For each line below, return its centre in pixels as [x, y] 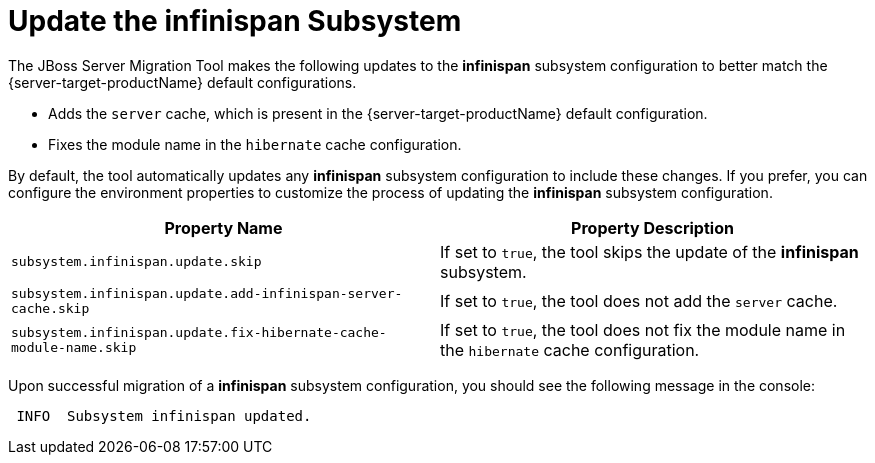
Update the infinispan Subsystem [235, 21]
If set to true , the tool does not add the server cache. [639, 300]
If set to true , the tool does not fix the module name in [643, 329]
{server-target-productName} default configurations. [182, 82]
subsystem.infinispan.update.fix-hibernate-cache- [199, 332]
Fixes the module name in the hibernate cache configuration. [255, 144]
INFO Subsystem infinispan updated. [164, 415]
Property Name [223, 227]
